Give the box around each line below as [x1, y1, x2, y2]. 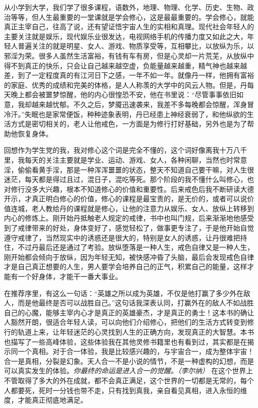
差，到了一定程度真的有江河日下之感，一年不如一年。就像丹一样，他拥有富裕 [4, 70, 254, 80]
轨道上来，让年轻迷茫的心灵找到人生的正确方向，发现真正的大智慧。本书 [17, 327, 254, 337]
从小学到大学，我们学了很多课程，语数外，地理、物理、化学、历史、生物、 [4, 2, 247, 12]
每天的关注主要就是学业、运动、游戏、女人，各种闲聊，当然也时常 [24, 154, 240, 165]
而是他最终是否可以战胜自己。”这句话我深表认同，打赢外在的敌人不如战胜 [17, 297, 254, 308]
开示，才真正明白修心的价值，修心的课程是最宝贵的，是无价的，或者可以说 [4, 193, 247, 204]
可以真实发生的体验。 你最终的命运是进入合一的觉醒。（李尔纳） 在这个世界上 [4, 365, 253, 376]
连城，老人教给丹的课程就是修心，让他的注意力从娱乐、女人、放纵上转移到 [10, 203, 254, 213]
